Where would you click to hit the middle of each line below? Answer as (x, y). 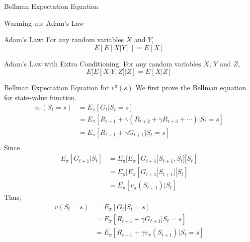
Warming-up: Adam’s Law (44, 23)
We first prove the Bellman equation (191, 88)
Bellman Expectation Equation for (57, 88)
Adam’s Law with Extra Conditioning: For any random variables (103, 63)
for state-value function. (40, 97)
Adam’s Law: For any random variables (64, 39)
